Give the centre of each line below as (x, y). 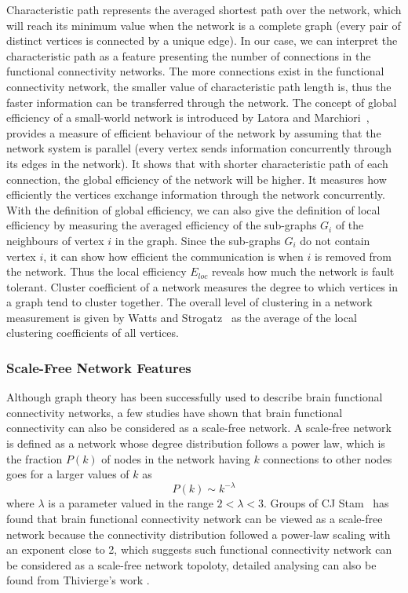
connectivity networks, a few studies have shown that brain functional (175, 412)
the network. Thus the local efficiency (97, 271)
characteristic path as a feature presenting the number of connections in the (189, 55)
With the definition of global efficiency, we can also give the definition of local (193, 209)
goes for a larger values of (68, 474)
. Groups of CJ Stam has (326, 503)
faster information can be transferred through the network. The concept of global (202, 102)
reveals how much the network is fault (303, 271)
